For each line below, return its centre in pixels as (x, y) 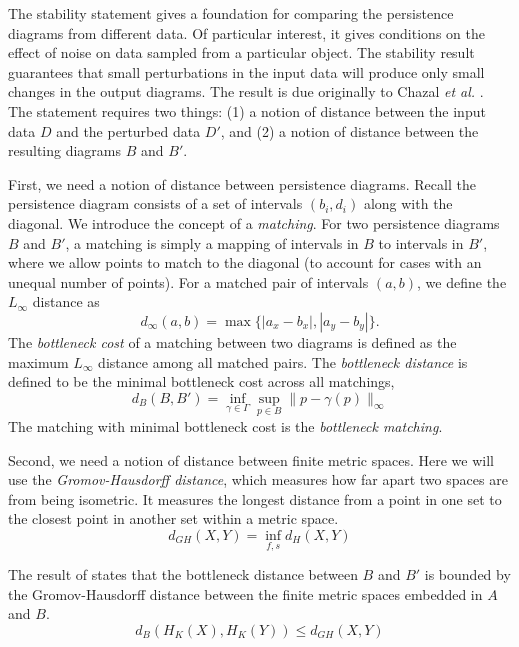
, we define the (462, 281)
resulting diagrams (65, 150)
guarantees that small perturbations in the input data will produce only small (246, 71)
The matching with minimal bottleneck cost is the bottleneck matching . (225, 425)
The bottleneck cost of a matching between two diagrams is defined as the (232, 341)
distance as (66, 301)
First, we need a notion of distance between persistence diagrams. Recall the (242, 183)
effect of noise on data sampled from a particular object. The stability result (241, 52)
